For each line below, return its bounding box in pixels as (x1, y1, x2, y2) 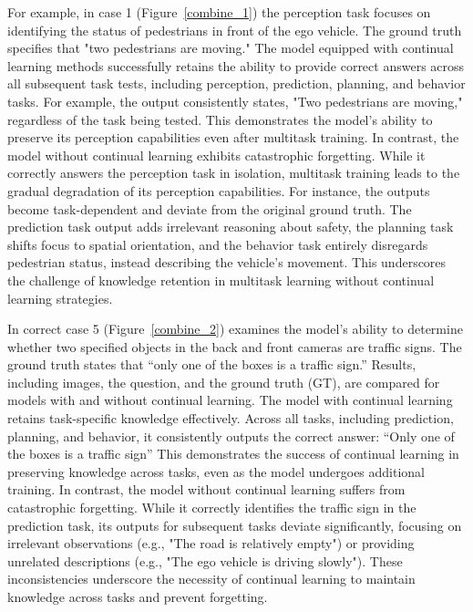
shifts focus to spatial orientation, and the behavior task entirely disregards (7, 234, 428, 254)
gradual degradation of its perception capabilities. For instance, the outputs (7, 181, 430, 200)
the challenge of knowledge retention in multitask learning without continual (7, 270, 435, 289)
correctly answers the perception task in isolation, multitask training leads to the (7, 163, 460, 182)
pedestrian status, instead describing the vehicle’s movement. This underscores (7, 253, 447, 272)
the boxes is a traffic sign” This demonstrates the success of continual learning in (7, 444, 459, 463)
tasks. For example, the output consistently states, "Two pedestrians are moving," (7, 91, 463, 110)
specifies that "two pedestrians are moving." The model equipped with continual (7, 38, 454, 57)
